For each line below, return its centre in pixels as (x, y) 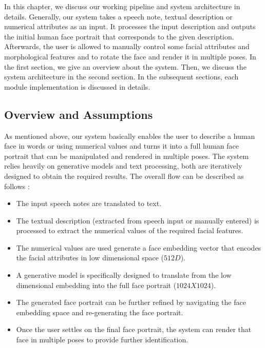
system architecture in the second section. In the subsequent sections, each (121, 77)
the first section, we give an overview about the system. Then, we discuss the (125, 66)
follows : (17, 186)
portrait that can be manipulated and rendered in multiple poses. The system (127, 156)
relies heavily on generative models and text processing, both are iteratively (123, 166)
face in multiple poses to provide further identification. (102, 340)
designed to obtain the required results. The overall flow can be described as (124, 176)
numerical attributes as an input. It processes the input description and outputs (130, 26)
